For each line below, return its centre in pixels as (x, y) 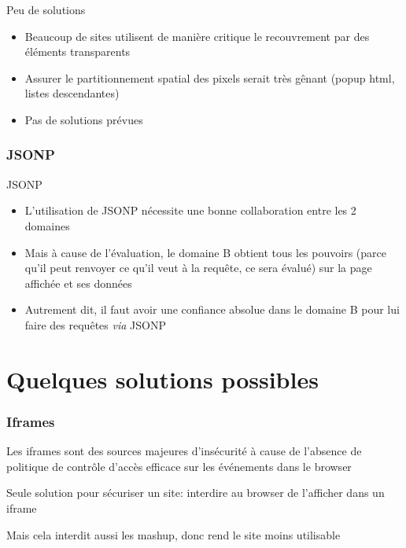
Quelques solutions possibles (162, 379)
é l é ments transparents (78, 51)
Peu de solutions (46, 9)
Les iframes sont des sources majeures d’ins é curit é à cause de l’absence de (184, 451)
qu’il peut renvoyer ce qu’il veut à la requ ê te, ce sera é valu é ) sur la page (198, 268)
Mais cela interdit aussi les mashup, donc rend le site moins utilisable (173, 534)
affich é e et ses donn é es (78, 283)
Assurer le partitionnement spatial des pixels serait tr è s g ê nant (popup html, (210, 77)
